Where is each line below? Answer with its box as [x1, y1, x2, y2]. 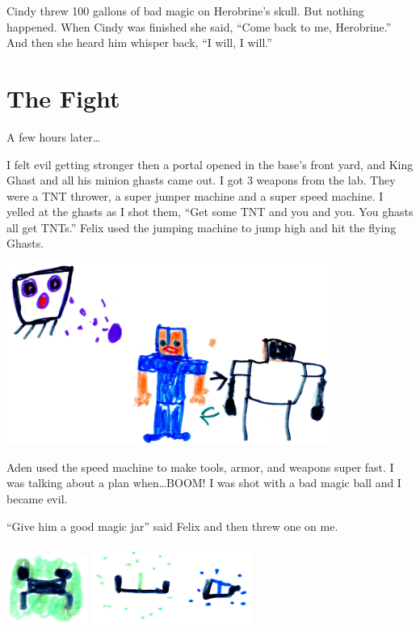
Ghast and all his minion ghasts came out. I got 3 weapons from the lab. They [6, 172, 396, 189]
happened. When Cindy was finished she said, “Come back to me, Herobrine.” [6, 18, 392, 35]
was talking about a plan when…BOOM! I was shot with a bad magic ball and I [6, 474, 401, 491]
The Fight [6, 81, 120, 114]
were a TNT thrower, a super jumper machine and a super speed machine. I [6, 187, 384, 204]
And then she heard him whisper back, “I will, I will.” [6, 34, 272, 51]
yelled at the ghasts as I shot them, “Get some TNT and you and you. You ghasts [6, 203, 414, 220]
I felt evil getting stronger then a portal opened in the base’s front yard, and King [6, 155, 414, 172]
